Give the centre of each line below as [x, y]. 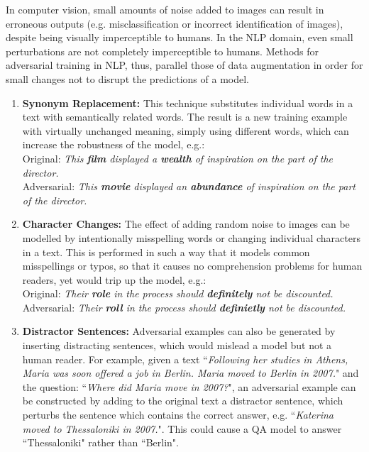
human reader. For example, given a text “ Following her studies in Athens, [185, 359]
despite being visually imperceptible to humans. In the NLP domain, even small [180, 37]
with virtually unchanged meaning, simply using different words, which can [186, 130]
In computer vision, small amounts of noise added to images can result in [165, 9]
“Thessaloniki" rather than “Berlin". [100, 442]
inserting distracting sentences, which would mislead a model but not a [177, 345]
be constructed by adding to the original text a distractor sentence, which [183, 401]
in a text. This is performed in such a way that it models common [166, 252]
